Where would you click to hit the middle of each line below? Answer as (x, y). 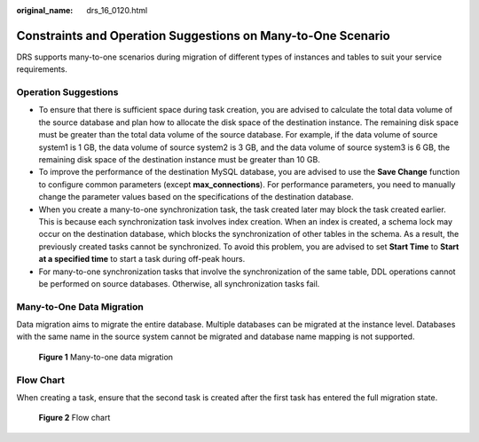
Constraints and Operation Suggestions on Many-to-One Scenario (203, 36)
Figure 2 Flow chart (75, 418)
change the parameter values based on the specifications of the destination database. (196, 197)
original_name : (45, 10)
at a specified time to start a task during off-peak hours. (142, 259)
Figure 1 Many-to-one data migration (106, 357)
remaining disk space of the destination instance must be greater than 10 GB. (180, 159)
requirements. (42, 69)
